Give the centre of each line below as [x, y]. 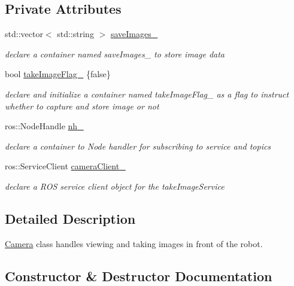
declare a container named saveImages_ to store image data [115, 54]
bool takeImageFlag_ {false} [58, 74]
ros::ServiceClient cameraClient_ [65, 166]
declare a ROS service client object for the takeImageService [115, 186]
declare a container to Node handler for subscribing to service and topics [138, 146]
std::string [75, 34]
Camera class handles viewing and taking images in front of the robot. [134, 243]
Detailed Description [70, 218]
